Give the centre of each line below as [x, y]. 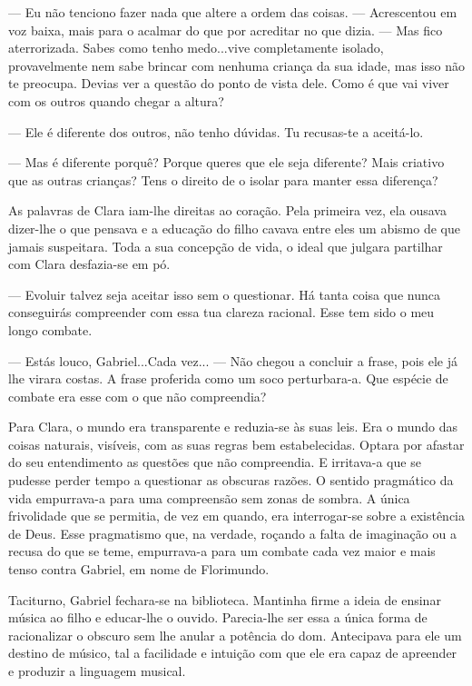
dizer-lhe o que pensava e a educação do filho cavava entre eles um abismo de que [234, 228]
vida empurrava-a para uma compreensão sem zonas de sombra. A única [209, 497]
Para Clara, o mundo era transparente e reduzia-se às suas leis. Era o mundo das [233, 427]
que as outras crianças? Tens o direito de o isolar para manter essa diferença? [223, 179]
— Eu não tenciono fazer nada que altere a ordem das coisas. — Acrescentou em [233, 12]
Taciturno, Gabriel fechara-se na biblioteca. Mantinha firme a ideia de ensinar [225, 599]
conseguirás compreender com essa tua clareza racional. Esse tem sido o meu [221, 312]
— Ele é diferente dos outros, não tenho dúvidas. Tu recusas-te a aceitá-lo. [216, 131]
